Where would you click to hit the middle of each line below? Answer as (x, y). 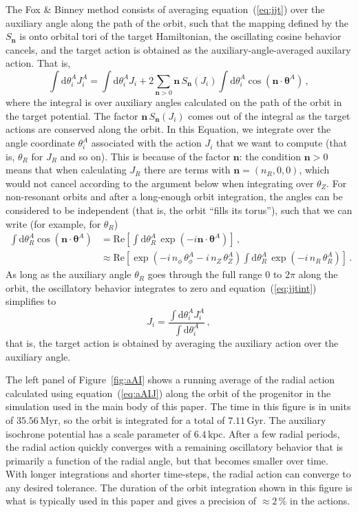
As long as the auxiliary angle (69, 274)
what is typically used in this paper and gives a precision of (131, 501)
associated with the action (146, 143)
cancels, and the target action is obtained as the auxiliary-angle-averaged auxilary (178, 49)
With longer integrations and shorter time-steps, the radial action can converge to (178, 474)
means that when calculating (66, 170)
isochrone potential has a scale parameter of (98, 433)
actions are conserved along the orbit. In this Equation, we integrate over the (168, 129)
